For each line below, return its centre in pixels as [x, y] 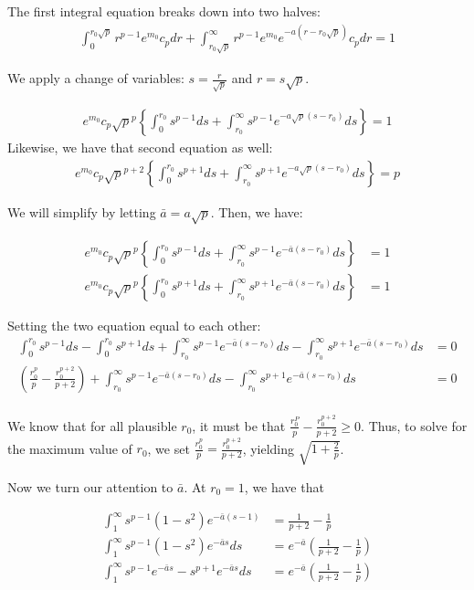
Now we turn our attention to [90, 486]
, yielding [269, 448]
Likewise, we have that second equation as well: [140, 147]
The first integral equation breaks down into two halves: [164, 11]
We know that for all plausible [92, 425]
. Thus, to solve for [414, 425]
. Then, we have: [257, 211]
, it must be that [239, 425]
